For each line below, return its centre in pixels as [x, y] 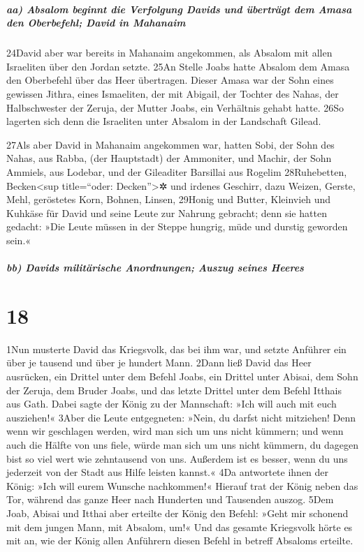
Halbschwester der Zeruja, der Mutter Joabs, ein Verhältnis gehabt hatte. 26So [175, 107]
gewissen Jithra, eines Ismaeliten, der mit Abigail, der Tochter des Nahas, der [173, 93]
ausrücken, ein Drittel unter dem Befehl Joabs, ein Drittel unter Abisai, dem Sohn [182, 376]
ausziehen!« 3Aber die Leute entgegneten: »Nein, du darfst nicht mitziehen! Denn [181, 417]
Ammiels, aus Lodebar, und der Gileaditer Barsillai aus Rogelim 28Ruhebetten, [177, 171]
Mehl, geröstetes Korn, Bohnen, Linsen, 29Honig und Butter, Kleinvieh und [169, 199]
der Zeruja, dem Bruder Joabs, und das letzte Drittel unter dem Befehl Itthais [174, 390]
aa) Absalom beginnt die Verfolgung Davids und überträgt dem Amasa [179, 9]
